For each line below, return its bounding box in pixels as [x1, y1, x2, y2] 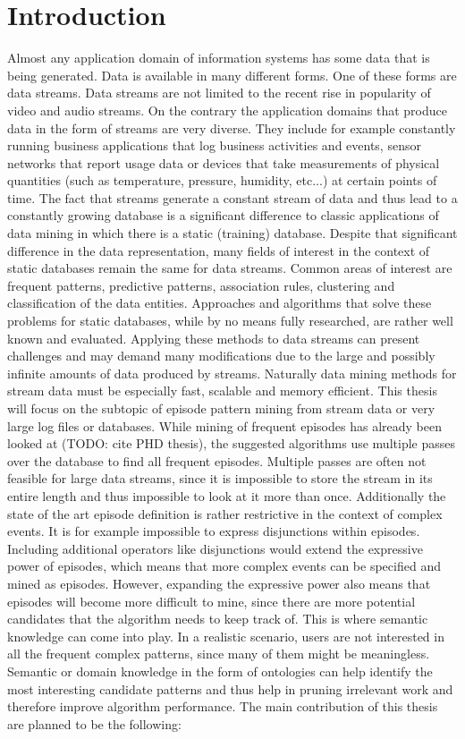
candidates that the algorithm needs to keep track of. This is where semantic [7, 609, 428, 628]
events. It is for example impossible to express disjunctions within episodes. [7, 522, 420, 540]
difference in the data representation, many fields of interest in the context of [7, 241, 430, 259]
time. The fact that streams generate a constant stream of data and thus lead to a [7, 188, 458, 207]
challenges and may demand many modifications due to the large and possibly [7, 346, 435, 365]
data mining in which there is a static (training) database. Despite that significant [7, 224, 458, 242]
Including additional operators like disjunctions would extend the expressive [7, 539, 423, 557]
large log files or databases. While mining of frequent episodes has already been [7, 416, 442, 435]
